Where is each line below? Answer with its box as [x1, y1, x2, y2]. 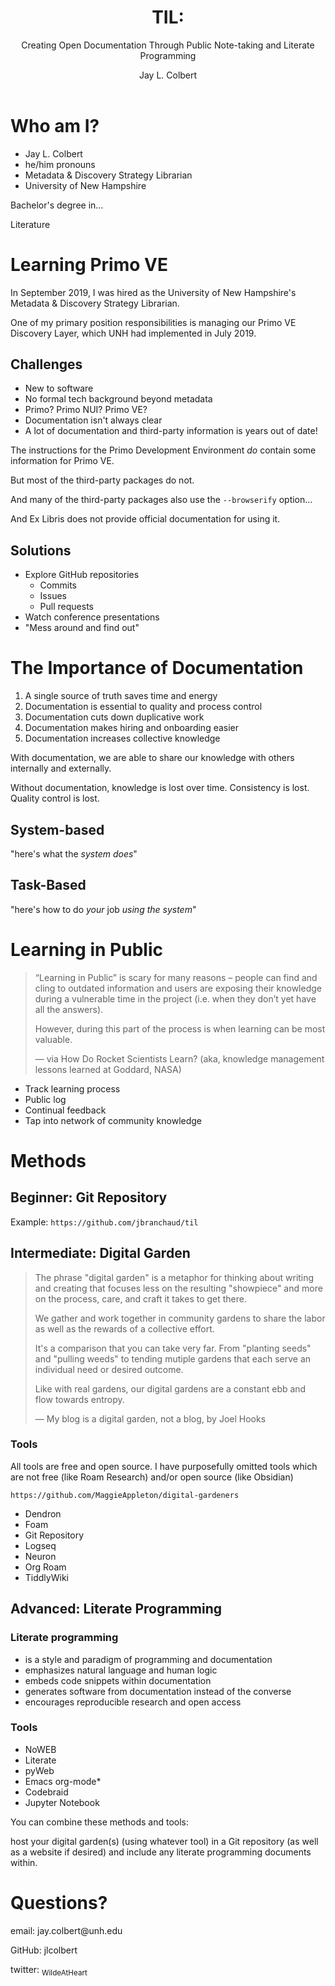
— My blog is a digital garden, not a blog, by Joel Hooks [34, 1412, 267, 1425]
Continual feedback [24, 1104, 107, 1116]
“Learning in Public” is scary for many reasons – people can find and [34, 971, 318, 983]
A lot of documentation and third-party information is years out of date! [24, 425, 318, 437]
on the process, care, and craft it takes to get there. [34, 1292, 248, 1305]
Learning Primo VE [10, 253, 168, 276]
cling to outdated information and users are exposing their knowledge [34, 982, 322, 994]
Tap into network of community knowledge [24, 1114, 203, 1126]
